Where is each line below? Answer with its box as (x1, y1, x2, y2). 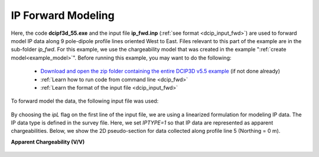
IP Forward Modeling (11, 9, 115, 22)
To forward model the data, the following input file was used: (11, 97, 159, 104)
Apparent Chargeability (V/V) (11, 138, 85, 145)
